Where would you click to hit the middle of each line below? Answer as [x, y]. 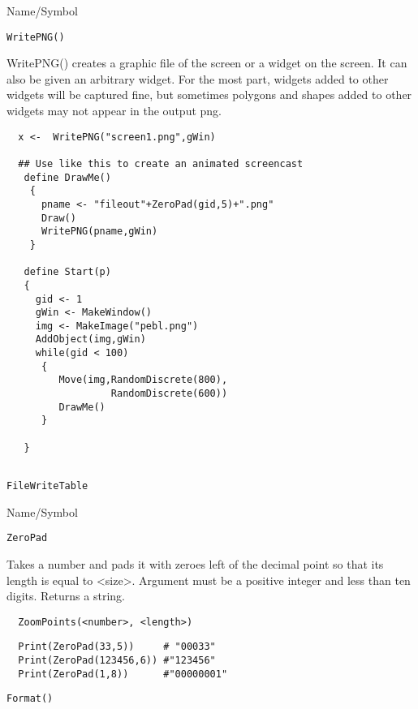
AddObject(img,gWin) [90, 339]
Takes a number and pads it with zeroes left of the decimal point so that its [195, 563]
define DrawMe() [67, 177]
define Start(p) [67, 272]
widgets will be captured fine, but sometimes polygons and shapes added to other [209, 95]
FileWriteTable [47, 486]
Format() [30, 699]
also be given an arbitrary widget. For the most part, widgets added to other [198, 78]
